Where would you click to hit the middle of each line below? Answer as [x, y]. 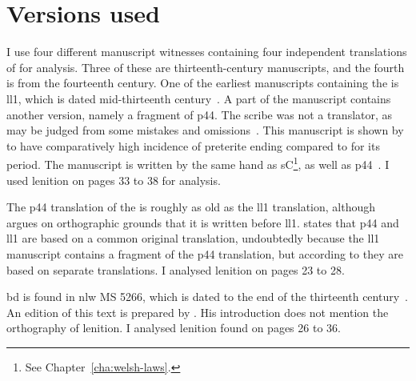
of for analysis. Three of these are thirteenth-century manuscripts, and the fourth [206, 67]
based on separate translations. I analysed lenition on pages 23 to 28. [176, 269]
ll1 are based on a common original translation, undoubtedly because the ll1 [193, 238]
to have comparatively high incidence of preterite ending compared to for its [193, 145]
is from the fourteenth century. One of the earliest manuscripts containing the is [203, 83]
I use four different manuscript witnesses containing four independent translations [207, 52]
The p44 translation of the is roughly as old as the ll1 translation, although [191, 207]
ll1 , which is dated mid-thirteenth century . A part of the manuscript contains [199, 98]
